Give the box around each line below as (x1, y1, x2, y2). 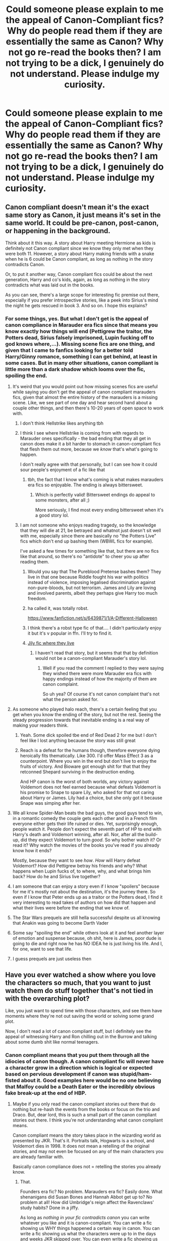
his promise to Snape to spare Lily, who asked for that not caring (20, 790, 154, 796)
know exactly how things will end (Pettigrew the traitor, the (5, 327, 152, 335)
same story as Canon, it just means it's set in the (5, 211, 161, 219)
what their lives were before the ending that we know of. (12, 905, 130, 911)
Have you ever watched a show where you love (5, 970, 156, 979)
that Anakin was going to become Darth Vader (12, 920, 109, 926)
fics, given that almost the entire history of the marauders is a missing (12, 394, 158, 400)
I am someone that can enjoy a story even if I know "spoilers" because (12, 883, 160, 889)
